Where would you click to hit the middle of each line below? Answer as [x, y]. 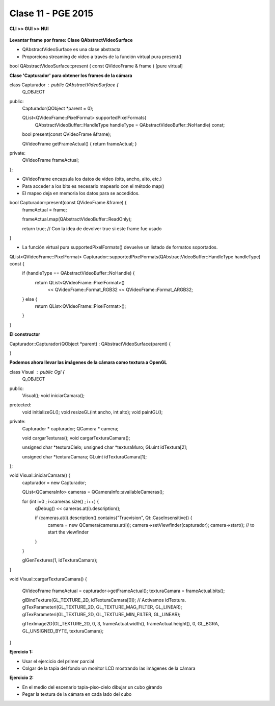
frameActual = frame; [45, 210]
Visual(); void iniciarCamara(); [53, 395]
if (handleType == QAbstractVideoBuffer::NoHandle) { [78, 273]
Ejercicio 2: [22, 678]
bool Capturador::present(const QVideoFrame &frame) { [68, 203]
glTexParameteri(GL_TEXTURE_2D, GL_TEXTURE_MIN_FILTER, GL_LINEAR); [101, 614]
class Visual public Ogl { [37, 372]
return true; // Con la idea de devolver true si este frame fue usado [92, 228]
